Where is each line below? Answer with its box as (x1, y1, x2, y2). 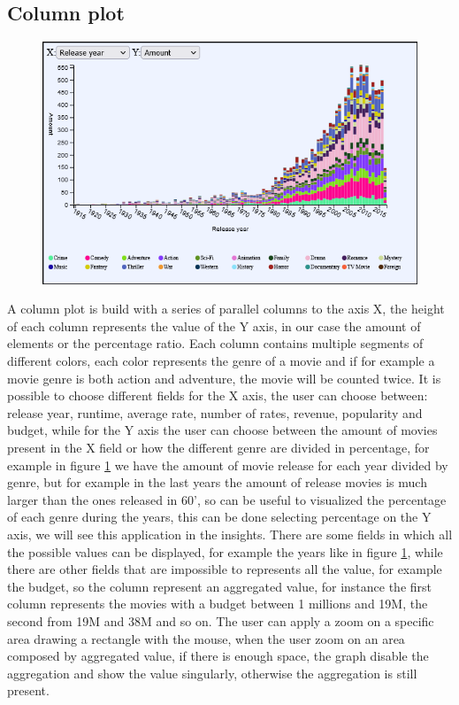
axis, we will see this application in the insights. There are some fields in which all (7, 524, 453, 543)
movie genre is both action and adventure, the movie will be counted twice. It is (7, 368, 441, 387)
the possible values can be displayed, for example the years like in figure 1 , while (7, 542, 443, 561)
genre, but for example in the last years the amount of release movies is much (7, 473, 427, 492)
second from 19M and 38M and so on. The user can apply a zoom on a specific (7, 611, 434, 630)
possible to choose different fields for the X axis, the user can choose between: (7, 386, 428, 405)
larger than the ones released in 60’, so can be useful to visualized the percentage (7, 490, 447, 508)
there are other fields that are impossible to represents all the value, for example (7, 560, 442, 578)
